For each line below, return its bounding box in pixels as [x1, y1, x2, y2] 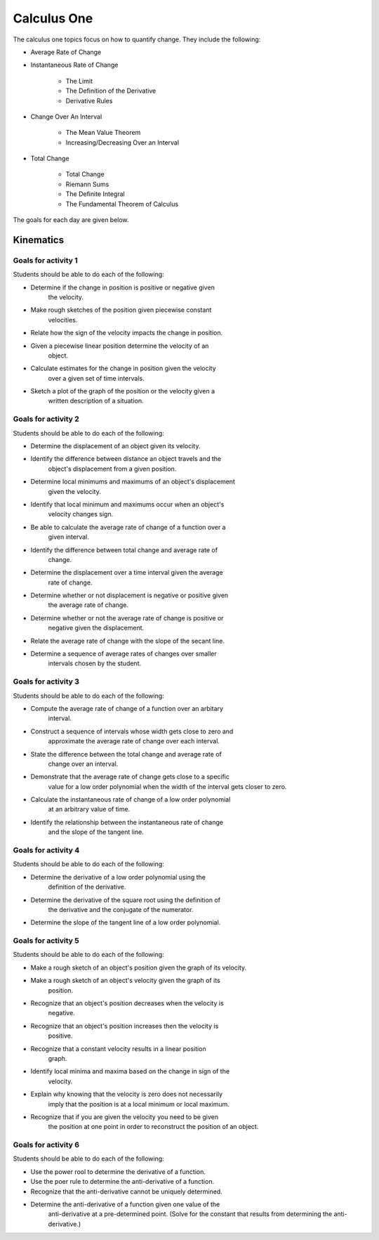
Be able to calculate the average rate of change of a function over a [30, 523, 226, 531]
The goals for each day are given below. [13, 216, 129, 224]
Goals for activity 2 [13, 415, 80, 424]
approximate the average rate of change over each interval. [48, 737, 220, 745]
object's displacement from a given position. [48, 464, 177, 473]
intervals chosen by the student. [48, 659, 142, 667]
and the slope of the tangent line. [48, 828, 144, 836]
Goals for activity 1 [13, 255, 79, 265]
